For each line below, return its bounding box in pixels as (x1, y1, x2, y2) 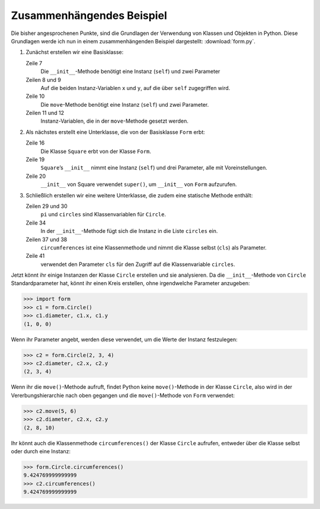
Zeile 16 (25, 139, 45, 146)
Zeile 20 (25, 172, 46, 180)
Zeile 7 (25, 59, 43, 66)
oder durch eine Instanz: (11, 447, 71, 454)
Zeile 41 (25, 252, 45, 260)
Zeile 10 (25, 92, 45, 100)
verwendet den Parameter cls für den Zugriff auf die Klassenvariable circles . (40, 261, 235, 268)
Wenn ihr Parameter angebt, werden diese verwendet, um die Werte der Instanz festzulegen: (11, 335, 238, 343)
